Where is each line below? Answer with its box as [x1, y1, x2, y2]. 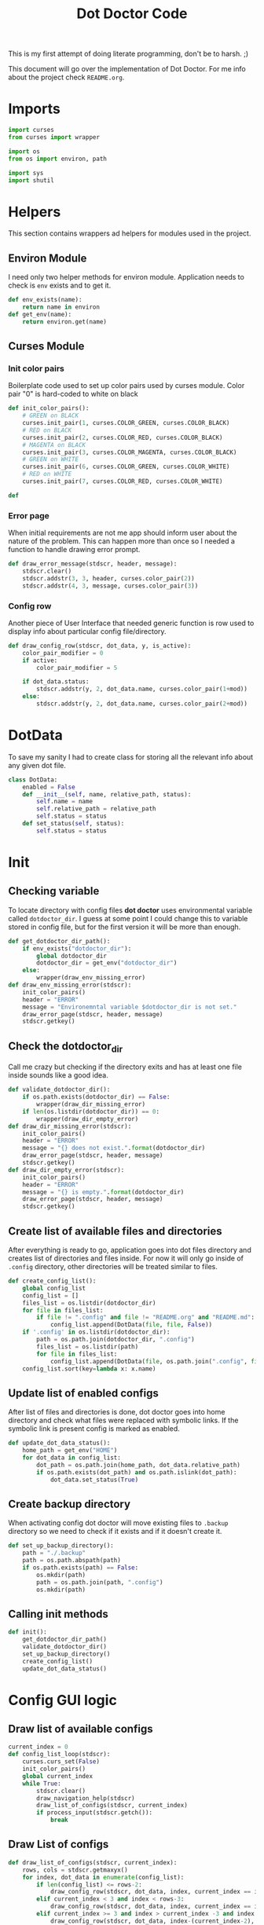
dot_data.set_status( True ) [49, 1476, 139, 1484]
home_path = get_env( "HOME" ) [22, 1447, 118, 1455]
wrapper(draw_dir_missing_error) [36, 1100, 146, 1108]
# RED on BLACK [22, 426, 72, 434]
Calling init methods [8, 1607, 108, 1620]
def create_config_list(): [8, 1277, 97, 1285]
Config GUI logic [8, 1691, 118, 1709]
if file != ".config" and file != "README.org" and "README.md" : [36, 1313, 255, 1322]
